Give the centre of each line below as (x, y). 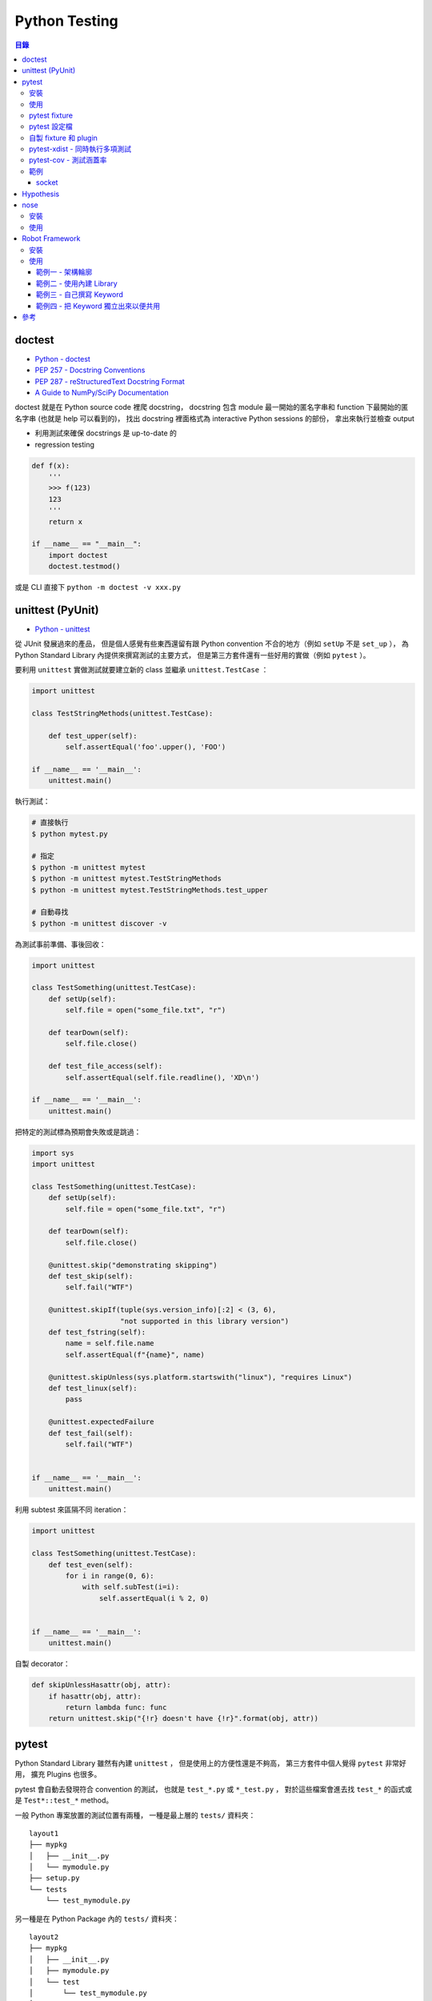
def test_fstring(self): (97, 1332)
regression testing (65, 444)
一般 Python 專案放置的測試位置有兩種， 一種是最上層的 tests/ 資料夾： (135, 1815)
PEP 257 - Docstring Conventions (90, 370)
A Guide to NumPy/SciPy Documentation (102, 393)
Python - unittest (62, 629)
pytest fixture (51, 115)
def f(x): (51, 465)
